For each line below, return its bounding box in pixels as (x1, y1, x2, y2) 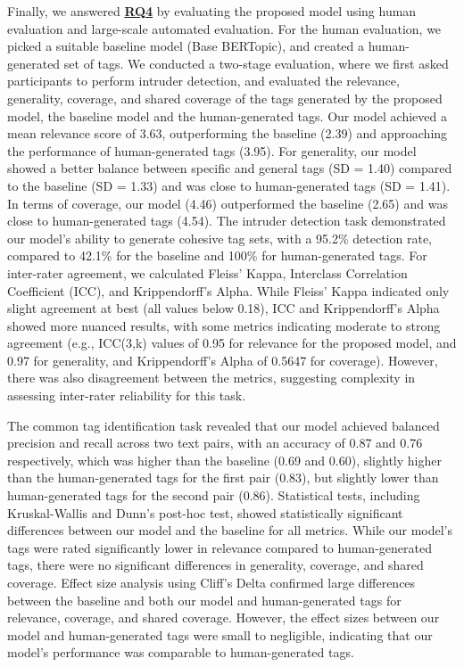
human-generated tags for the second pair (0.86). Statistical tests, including (7, 486, 420, 505)
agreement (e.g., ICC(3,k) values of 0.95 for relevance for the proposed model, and (7, 333, 457, 352)
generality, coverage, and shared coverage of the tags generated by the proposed (7, 88, 443, 107)
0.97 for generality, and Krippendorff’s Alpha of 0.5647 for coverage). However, (7, 350, 438, 369)
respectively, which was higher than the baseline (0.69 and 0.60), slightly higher (7, 450, 442, 469)
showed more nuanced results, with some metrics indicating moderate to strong (7, 316, 441, 334)
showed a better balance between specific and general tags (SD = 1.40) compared (7, 159, 452, 177)
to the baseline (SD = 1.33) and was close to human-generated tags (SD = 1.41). (7, 176, 451, 194)
